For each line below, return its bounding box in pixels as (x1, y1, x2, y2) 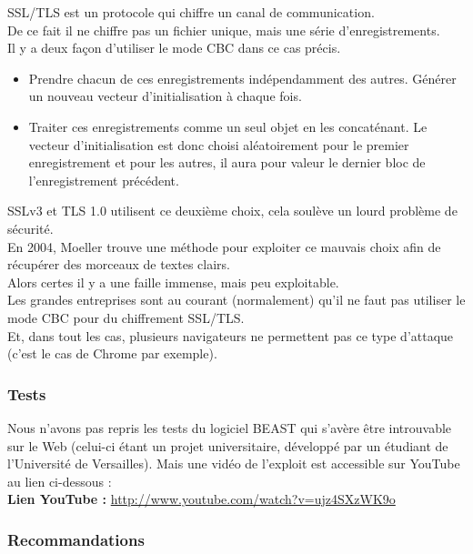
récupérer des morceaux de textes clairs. (7, 255, 230, 274)
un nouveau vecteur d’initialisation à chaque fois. (28, 86, 302, 106)
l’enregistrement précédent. (28, 170, 179, 189)
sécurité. (7, 218, 54, 237)
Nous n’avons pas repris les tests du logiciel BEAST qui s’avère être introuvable (7, 418, 452, 437)
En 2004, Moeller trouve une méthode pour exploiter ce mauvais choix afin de (7, 237, 441, 256)
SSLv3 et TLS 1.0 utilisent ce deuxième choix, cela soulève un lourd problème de (7, 201, 458, 220)
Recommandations (7, 528, 145, 550)
